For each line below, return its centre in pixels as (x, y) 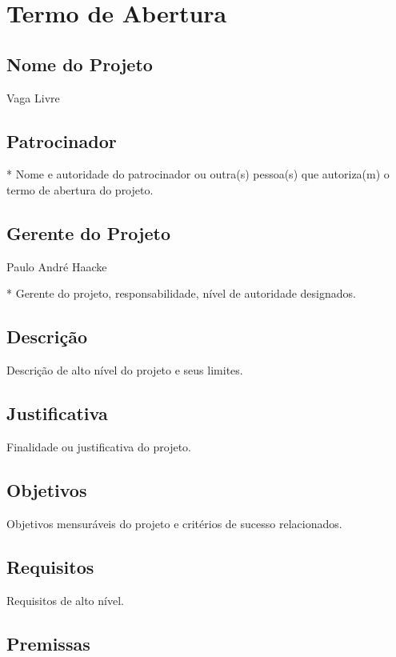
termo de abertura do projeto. (80, 189)
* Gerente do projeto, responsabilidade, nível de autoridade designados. (181, 293)
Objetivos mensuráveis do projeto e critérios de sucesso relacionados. (174, 523)
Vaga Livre (33, 97)
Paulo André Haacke (57, 266)
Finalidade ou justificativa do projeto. (99, 446)
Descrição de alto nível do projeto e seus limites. (125, 370)
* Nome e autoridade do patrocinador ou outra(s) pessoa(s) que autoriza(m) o (198, 174)
